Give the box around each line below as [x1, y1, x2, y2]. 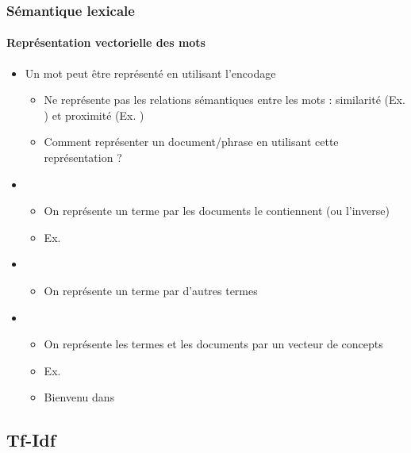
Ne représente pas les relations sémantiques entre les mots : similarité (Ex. [44, 91, 405, 108]
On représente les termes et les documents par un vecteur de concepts [44, 336, 383, 352]
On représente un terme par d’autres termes [44, 282, 258, 298]
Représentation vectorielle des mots [6, 34, 205, 51]
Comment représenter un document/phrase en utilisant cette [44, 133, 339, 150]
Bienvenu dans [44, 389, 115, 405]
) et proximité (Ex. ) [44, 106, 144, 123]
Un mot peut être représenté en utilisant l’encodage [25, 64, 276, 81]
